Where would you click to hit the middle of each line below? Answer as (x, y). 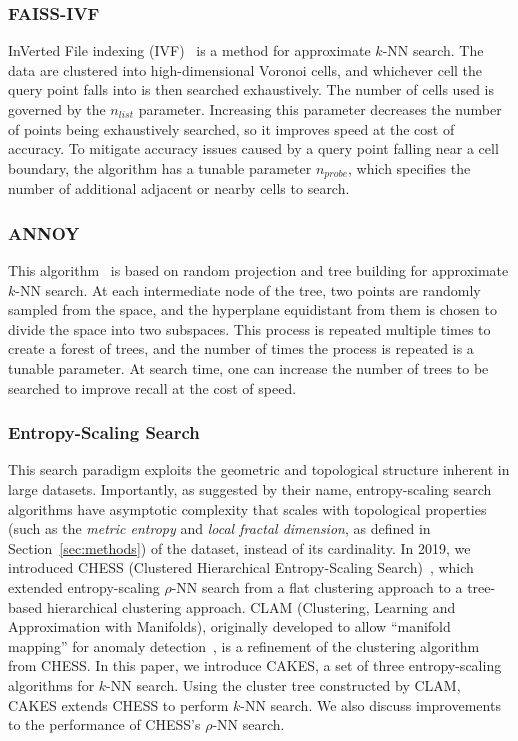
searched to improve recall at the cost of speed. (152, 387)
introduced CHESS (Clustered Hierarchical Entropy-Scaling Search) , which (241, 567)
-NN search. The (433, 50)
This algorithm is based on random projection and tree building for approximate (258, 270)
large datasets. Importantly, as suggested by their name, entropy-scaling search (250, 489)
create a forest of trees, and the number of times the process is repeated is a (241, 348)
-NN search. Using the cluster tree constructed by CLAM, (283, 684)
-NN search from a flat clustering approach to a (317, 586)
